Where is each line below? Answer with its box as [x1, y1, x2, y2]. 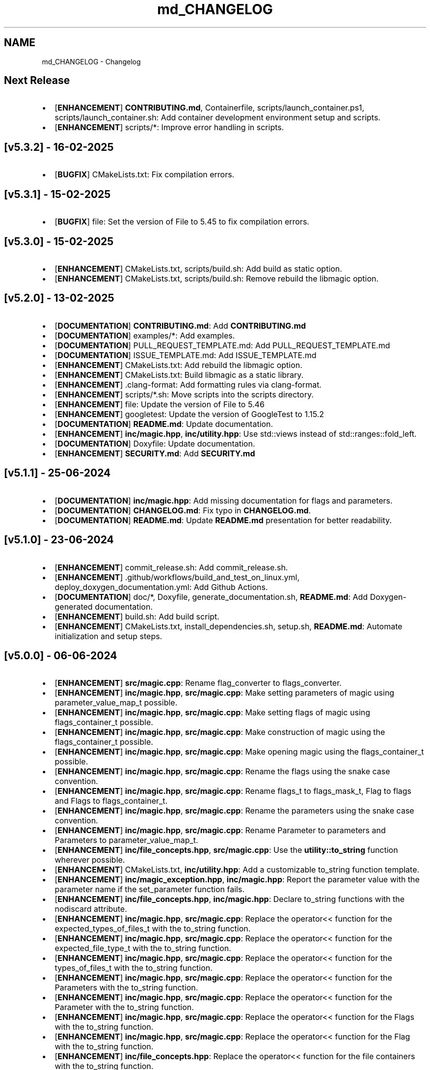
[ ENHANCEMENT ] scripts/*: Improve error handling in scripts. [54, 122, 284, 133]
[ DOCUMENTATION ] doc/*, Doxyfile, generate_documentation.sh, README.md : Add [54, 591, 368, 602]
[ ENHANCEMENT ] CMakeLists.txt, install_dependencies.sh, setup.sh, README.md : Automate [54, 621, 403, 631]
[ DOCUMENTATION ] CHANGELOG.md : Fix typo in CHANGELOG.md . [54, 505, 311, 515]
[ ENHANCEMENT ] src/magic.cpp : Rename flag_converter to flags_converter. [54, 678, 342, 688]
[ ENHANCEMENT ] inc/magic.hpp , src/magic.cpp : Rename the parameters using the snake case [54, 806, 414, 816]
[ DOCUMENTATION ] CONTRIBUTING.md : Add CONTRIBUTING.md [54, 320, 306, 331]
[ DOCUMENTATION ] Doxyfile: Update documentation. [54, 438, 255, 449]
